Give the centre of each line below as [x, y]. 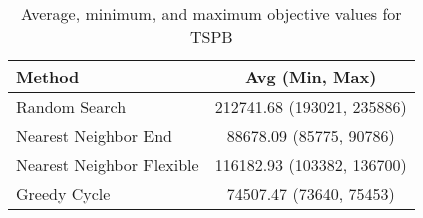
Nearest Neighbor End [94, 135]
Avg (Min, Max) [310, 76]
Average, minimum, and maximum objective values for [211, 13]
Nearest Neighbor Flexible [107, 164]
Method [48, 76]
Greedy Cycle [63, 193]
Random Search [71, 106]
